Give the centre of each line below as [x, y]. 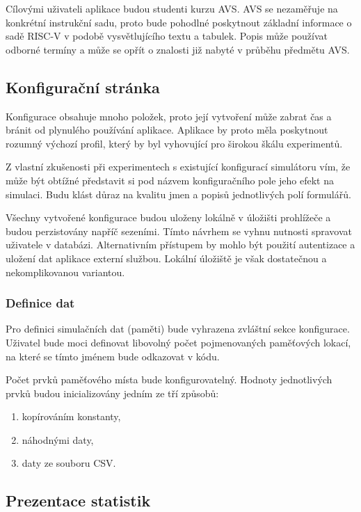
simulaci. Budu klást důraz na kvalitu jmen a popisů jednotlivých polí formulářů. [178, 194]
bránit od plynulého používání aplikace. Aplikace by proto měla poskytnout [167, 130]
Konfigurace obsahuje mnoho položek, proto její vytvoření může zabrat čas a [169, 116]
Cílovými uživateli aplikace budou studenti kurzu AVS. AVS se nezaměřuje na [172, 8]
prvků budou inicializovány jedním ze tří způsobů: [112, 393]
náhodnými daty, [58, 439]
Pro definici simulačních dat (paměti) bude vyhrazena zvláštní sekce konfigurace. [178, 329]
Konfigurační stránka [83, 87]
